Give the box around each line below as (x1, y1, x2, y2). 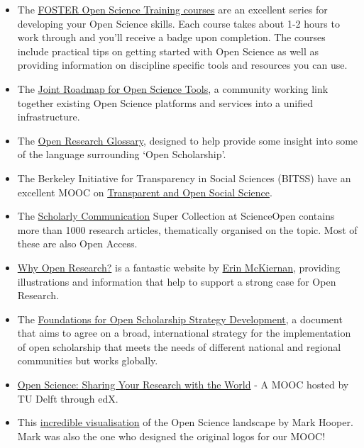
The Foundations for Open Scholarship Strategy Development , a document (17, 311, 343, 326)
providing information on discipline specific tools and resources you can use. (17, 57, 348, 72)
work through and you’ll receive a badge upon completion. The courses (17, 30, 326, 45)
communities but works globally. (17, 353, 158, 368)
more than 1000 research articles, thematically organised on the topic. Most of (17, 222, 358, 237)
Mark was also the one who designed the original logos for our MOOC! (17, 428, 326, 443)
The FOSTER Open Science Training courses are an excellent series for (17, 2, 328, 16)
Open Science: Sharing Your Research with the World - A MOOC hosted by (17, 377, 349, 392)
